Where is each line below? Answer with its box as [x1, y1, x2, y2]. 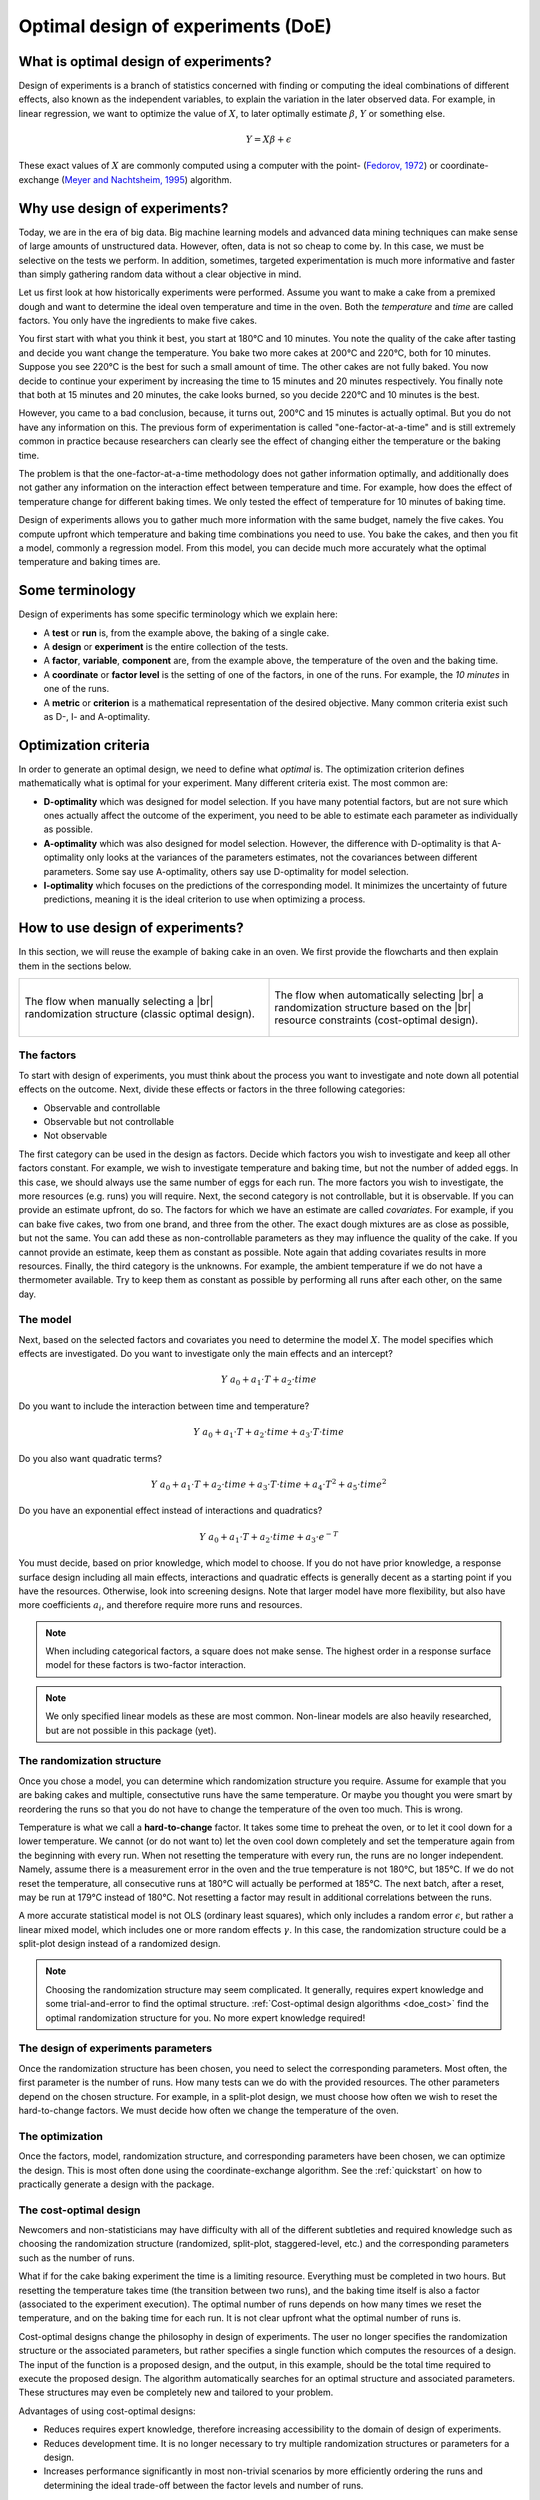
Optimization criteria [18, 736, 150, 754]
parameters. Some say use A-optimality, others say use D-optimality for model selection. [43, 865, 409, 877]
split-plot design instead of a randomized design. [18, 1938, 221, 1950]
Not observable [43, 1130, 108, 1142]
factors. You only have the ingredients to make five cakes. [18, 315, 258, 327]
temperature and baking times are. [18, 556, 161, 568]
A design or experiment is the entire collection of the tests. [43, 641, 289, 652]
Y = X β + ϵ [245, 134, 292, 145]
